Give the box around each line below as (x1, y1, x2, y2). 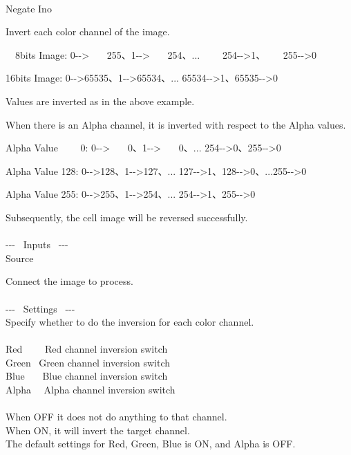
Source (6, 250, 34, 265)
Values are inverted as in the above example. (6, 93, 195, 108)
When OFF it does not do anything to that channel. (6, 409, 227, 424)
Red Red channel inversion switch (6, 342, 168, 356)
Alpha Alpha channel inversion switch (6, 382, 175, 397)
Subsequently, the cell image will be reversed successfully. (6, 210, 248, 224)
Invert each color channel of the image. (6, 24, 170, 39)
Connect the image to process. (6, 274, 133, 288)
